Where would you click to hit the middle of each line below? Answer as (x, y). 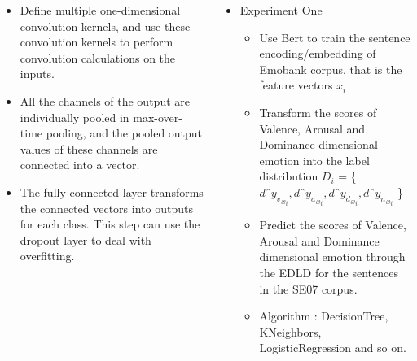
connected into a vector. (80, 165)
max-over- (158, 117)
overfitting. (47, 256)
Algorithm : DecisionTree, (324, 316)
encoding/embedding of (318, 53)
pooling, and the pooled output (124, 133)
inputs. (37, 74)
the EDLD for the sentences (329, 272)
